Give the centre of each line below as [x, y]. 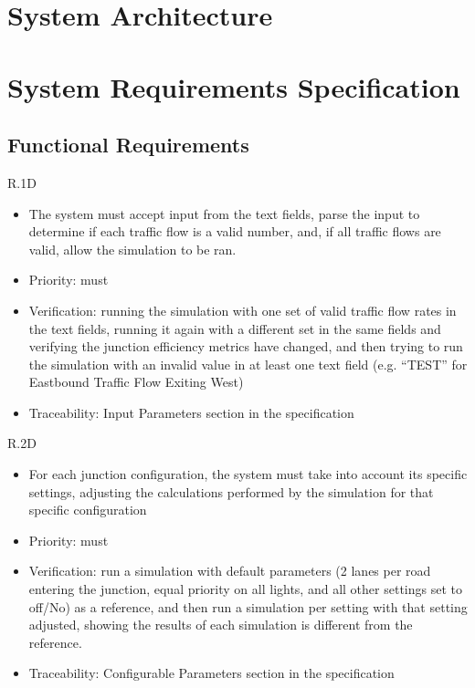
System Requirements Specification [234, 86]
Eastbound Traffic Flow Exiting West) [136, 382]
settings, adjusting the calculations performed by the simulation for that [231, 491]
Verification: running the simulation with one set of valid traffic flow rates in [243, 310]
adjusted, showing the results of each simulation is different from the [221, 625]
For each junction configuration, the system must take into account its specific [248, 474]
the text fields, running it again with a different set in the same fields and [235, 328]
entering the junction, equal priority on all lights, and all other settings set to [245, 589]
